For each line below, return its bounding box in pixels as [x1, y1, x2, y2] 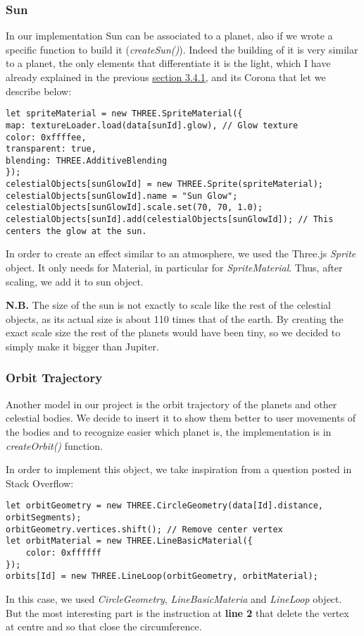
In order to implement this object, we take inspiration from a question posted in [6, 462, 352, 477]
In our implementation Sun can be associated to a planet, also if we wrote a [6, 28, 333, 43]
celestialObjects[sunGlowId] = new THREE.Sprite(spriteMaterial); [6, 179, 324, 190]
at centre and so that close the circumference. [6, 619, 202, 634]
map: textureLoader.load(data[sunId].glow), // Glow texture [6, 120, 299, 130]
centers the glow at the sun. [6, 226, 147, 236]
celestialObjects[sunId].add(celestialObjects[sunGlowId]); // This [6, 214, 334, 225]
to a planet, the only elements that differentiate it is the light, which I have [6, 56, 331, 71]
